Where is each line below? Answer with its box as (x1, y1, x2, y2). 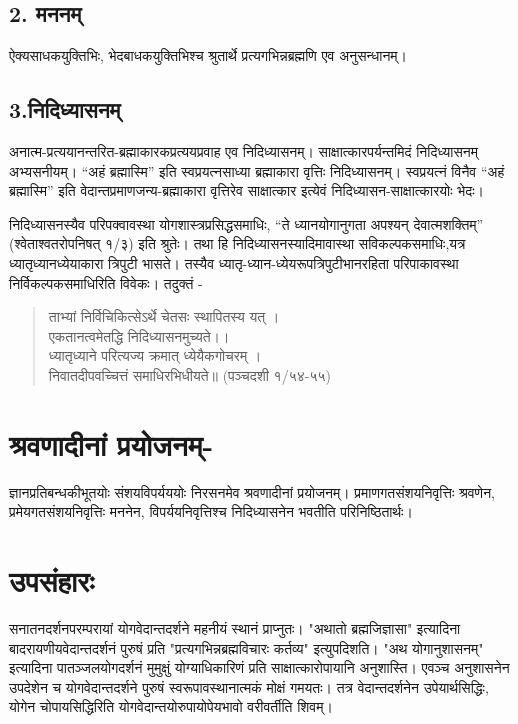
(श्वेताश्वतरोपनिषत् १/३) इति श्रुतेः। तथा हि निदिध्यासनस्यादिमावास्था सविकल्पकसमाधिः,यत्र (9, 233, 466, 254)
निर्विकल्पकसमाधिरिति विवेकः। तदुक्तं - (9, 272, 203, 293)
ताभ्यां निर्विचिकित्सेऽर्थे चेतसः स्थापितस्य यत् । (48, 306, 280, 327)
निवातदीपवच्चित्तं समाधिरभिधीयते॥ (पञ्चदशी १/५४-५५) (48, 364, 331, 385)
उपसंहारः (9, 560, 95, 601)
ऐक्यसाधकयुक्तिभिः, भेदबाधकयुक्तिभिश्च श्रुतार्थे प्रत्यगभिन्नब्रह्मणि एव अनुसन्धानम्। (9, 45, 408, 66)
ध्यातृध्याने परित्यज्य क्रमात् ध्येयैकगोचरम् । (48, 345, 262, 366)
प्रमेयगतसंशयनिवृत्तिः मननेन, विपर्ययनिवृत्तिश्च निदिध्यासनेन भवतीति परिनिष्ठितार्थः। (9, 501, 413, 522)
